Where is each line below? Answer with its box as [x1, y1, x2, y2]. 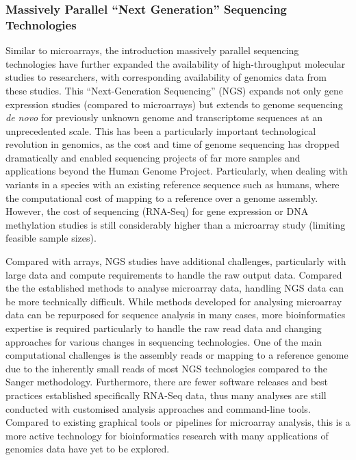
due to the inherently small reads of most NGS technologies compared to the [5, 361, 327, 375]
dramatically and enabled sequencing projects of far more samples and [5, 150, 301, 164]
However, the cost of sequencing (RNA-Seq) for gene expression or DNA [5, 204, 309, 218]
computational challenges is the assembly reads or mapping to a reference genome [5, 348, 348, 362]
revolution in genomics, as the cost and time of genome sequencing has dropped [5, 137, 340, 151]
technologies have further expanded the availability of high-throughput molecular [5, 56, 346, 71]
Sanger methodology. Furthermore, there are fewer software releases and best [5, 374, 329, 389]
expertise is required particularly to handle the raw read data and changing [5, 321, 322, 335]
